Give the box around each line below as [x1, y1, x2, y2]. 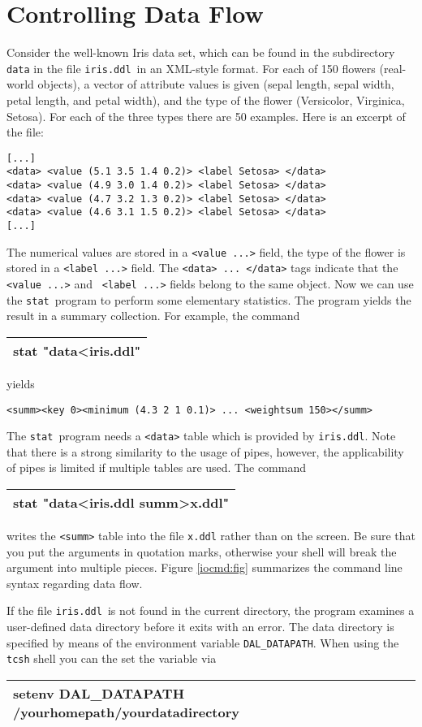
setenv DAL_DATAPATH [13, 684, 185, 703]
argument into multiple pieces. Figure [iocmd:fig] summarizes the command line [6, 559, 403, 576]
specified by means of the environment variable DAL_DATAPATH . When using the [6, 634, 399, 651]
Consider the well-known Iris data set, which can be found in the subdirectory [6, 44, 395, 61]
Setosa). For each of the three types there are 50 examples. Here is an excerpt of [6, 107, 406, 124]
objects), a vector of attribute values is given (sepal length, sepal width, [37, 76, 394, 93]
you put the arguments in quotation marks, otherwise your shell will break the [6, 543, 397, 560]
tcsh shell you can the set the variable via [6, 650, 217, 667]
